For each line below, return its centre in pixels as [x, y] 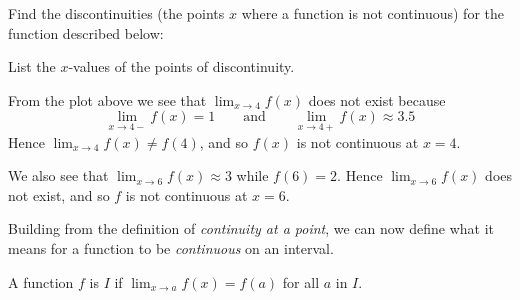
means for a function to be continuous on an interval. [171, 247]
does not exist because [377, 99]
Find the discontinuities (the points [116, 13]
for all [301, 281]
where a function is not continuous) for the [372, 13]
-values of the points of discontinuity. [181, 66]
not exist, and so [59, 194]
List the [32, 66]
